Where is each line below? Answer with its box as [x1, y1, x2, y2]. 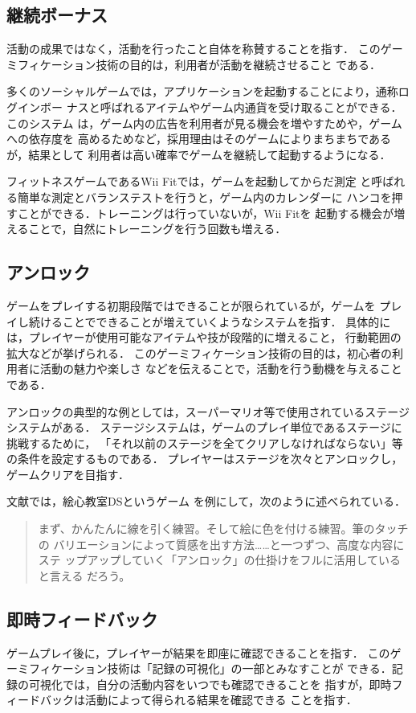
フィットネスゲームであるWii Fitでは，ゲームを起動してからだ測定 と [6, 173, 372, 190]
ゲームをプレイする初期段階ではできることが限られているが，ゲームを [6, 297, 376, 313]
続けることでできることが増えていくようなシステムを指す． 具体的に [28, 313, 391, 330]
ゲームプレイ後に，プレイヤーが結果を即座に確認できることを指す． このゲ [6, 644, 402, 661]
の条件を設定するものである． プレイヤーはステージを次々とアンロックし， [6, 450, 403, 467]
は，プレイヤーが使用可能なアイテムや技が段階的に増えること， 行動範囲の [6, 329, 402, 346]
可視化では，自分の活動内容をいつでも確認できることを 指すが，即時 [28, 675, 392, 692]
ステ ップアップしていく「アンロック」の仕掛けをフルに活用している [38, 551, 402, 568]
